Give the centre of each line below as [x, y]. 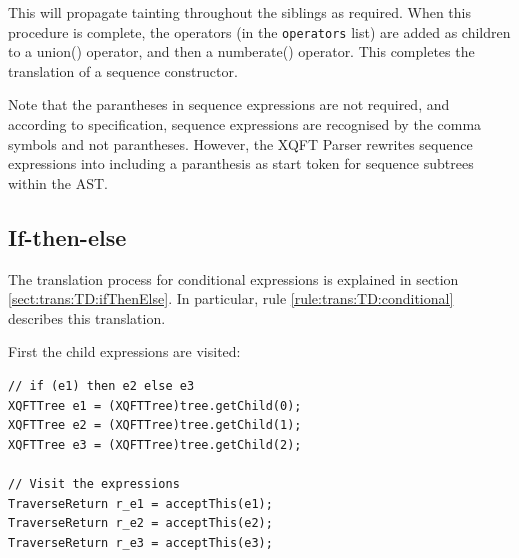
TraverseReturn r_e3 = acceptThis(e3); [140, 542]
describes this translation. [87, 317]
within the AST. [58, 182]
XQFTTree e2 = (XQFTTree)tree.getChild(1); [155, 425]
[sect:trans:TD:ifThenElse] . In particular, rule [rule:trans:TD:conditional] [231, 298]
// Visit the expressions [94, 483]
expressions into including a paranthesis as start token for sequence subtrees [241, 163]
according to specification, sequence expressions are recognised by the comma [245, 124]
